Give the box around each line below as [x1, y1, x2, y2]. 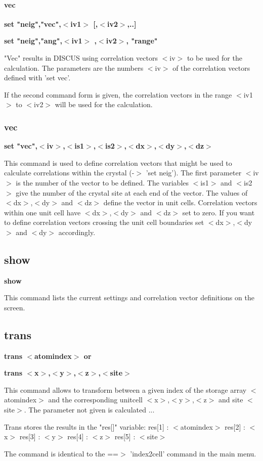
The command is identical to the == [4, 448, 119, 458]
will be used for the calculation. [55, 99, 153, 110]
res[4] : [67, 431, 88, 442]
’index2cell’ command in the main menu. [130, 448, 256, 458]
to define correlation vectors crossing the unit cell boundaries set [4, 217, 204, 227]
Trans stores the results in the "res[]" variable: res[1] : [4, 421, 169, 432]
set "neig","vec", [4, 18, 61, 29]
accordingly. [58, 226, 96, 237]
